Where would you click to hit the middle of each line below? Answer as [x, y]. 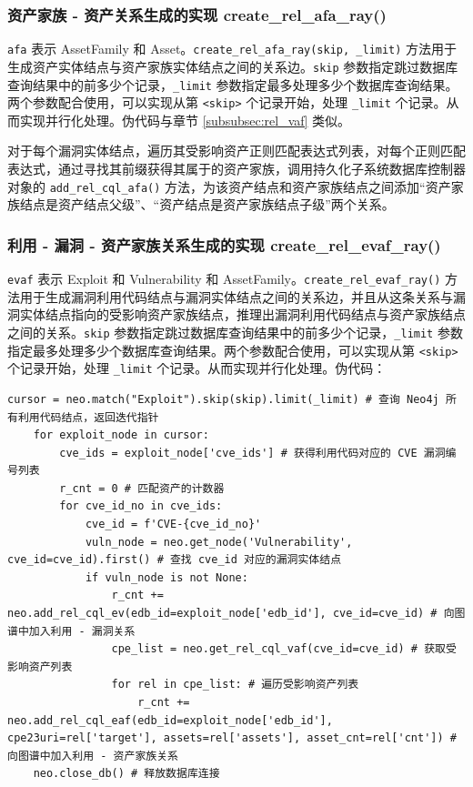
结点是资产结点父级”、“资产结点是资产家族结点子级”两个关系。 [207, 204]
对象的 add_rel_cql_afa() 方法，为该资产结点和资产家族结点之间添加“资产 [229, 186]
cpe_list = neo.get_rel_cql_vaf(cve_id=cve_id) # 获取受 [284, 649]
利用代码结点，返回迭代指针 [88, 417]
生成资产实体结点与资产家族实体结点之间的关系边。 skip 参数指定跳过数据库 [233, 66]
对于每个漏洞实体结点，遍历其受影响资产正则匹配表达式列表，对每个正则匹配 [236, 151]
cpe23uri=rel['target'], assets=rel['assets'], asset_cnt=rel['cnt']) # [232, 738]
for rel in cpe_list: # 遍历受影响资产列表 [235, 685]
